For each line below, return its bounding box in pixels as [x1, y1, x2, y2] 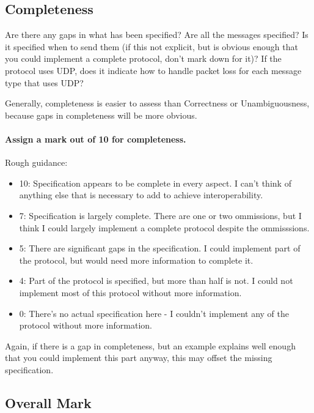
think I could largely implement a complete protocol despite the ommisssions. [19, 221, 310, 234]
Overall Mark [5, 393, 92, 412]
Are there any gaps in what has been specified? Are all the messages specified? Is [5, 28, 309, 41]
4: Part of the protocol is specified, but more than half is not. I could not [19, 274, 293, 287]
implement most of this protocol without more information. [19, 286, 242, 299]
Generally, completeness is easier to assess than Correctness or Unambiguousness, [5, 97, 310, 110]
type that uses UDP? [5, 76, 84, 89]
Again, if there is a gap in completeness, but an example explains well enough [5, 339, 296, 352]
